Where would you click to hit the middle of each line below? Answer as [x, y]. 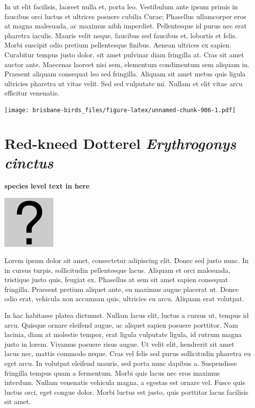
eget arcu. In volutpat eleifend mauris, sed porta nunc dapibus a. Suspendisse [121, 363]
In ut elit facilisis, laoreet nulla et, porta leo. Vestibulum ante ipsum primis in [121, 6]
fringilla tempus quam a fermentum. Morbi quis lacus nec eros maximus [112, 372]
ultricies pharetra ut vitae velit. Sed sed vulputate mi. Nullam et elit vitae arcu [124, 83]
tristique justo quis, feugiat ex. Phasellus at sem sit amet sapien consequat [116, 279]
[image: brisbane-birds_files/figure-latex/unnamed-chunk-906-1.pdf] [120, 110]
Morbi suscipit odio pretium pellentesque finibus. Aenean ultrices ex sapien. [118, 45]
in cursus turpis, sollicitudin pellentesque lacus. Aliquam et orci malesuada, [117, 270]
